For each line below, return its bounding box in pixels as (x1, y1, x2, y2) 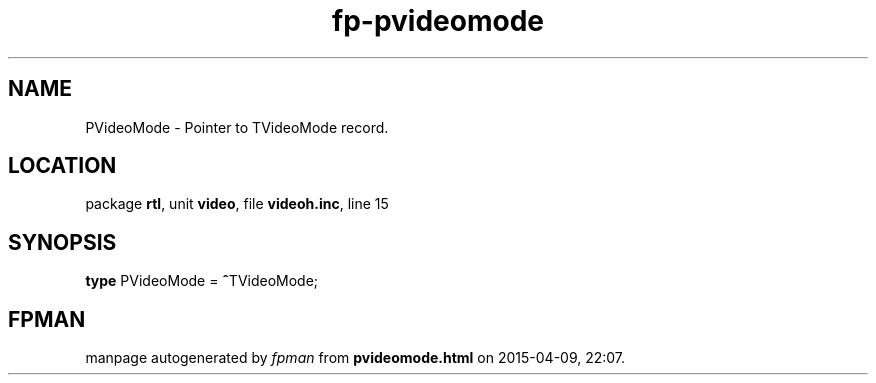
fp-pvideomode (332, 4, 544, 38)
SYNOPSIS (8, 229, 117, 255)
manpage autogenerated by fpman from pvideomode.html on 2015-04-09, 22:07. (85, 349, 626, 367)
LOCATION (8, 153, 117, 179)
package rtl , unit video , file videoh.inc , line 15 (85, 195, 389, 213)
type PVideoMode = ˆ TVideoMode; (85, 272, 319, 290)
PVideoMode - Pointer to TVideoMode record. (85, 118, 389, 136)
